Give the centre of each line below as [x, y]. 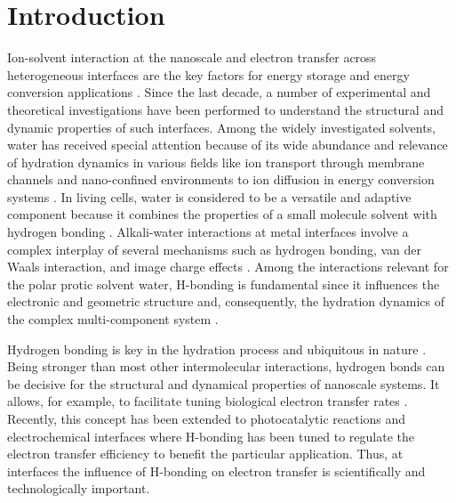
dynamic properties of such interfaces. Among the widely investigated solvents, [222, 127]
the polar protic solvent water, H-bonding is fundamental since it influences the [224, 284]
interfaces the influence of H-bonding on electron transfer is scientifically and [216, 471]
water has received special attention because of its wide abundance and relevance [228, 145]
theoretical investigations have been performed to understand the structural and [225, 109]
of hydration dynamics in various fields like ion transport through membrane [216, 162]
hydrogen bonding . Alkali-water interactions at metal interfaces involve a [208, 232]
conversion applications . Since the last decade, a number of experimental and [219, 92]
